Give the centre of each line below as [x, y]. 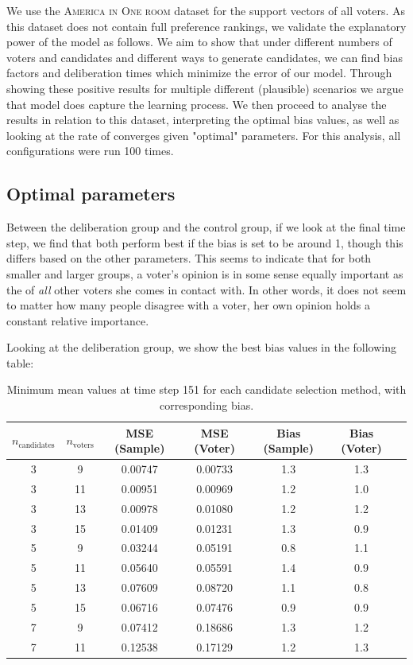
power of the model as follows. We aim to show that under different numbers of [199, 42]
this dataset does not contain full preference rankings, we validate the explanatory [206, 26]
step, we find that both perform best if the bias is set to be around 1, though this [205, 242]
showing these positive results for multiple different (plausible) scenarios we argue [205, 88]
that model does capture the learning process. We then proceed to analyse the [197, 104]
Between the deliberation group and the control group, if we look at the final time [206, 227]
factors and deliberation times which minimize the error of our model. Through [199, 73]
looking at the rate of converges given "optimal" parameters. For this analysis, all [204, 135]
